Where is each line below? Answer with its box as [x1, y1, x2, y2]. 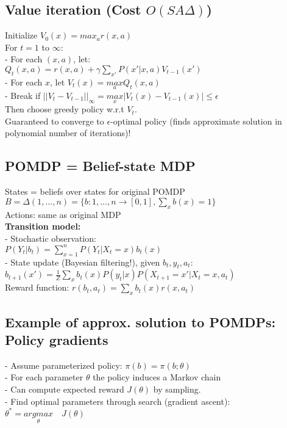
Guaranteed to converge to [5, 114, 104, 127]
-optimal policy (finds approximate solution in [110, 114, 282, 127]
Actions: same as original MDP [5, 208, 121, 220]
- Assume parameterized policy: [5, 358, 122, 371]
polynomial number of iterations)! [5, 126, 131, 139]
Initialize [5, 29, 38, 42]
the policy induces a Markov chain [93, 371, 221, 383]
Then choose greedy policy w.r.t [5, 103, 124, 115]
